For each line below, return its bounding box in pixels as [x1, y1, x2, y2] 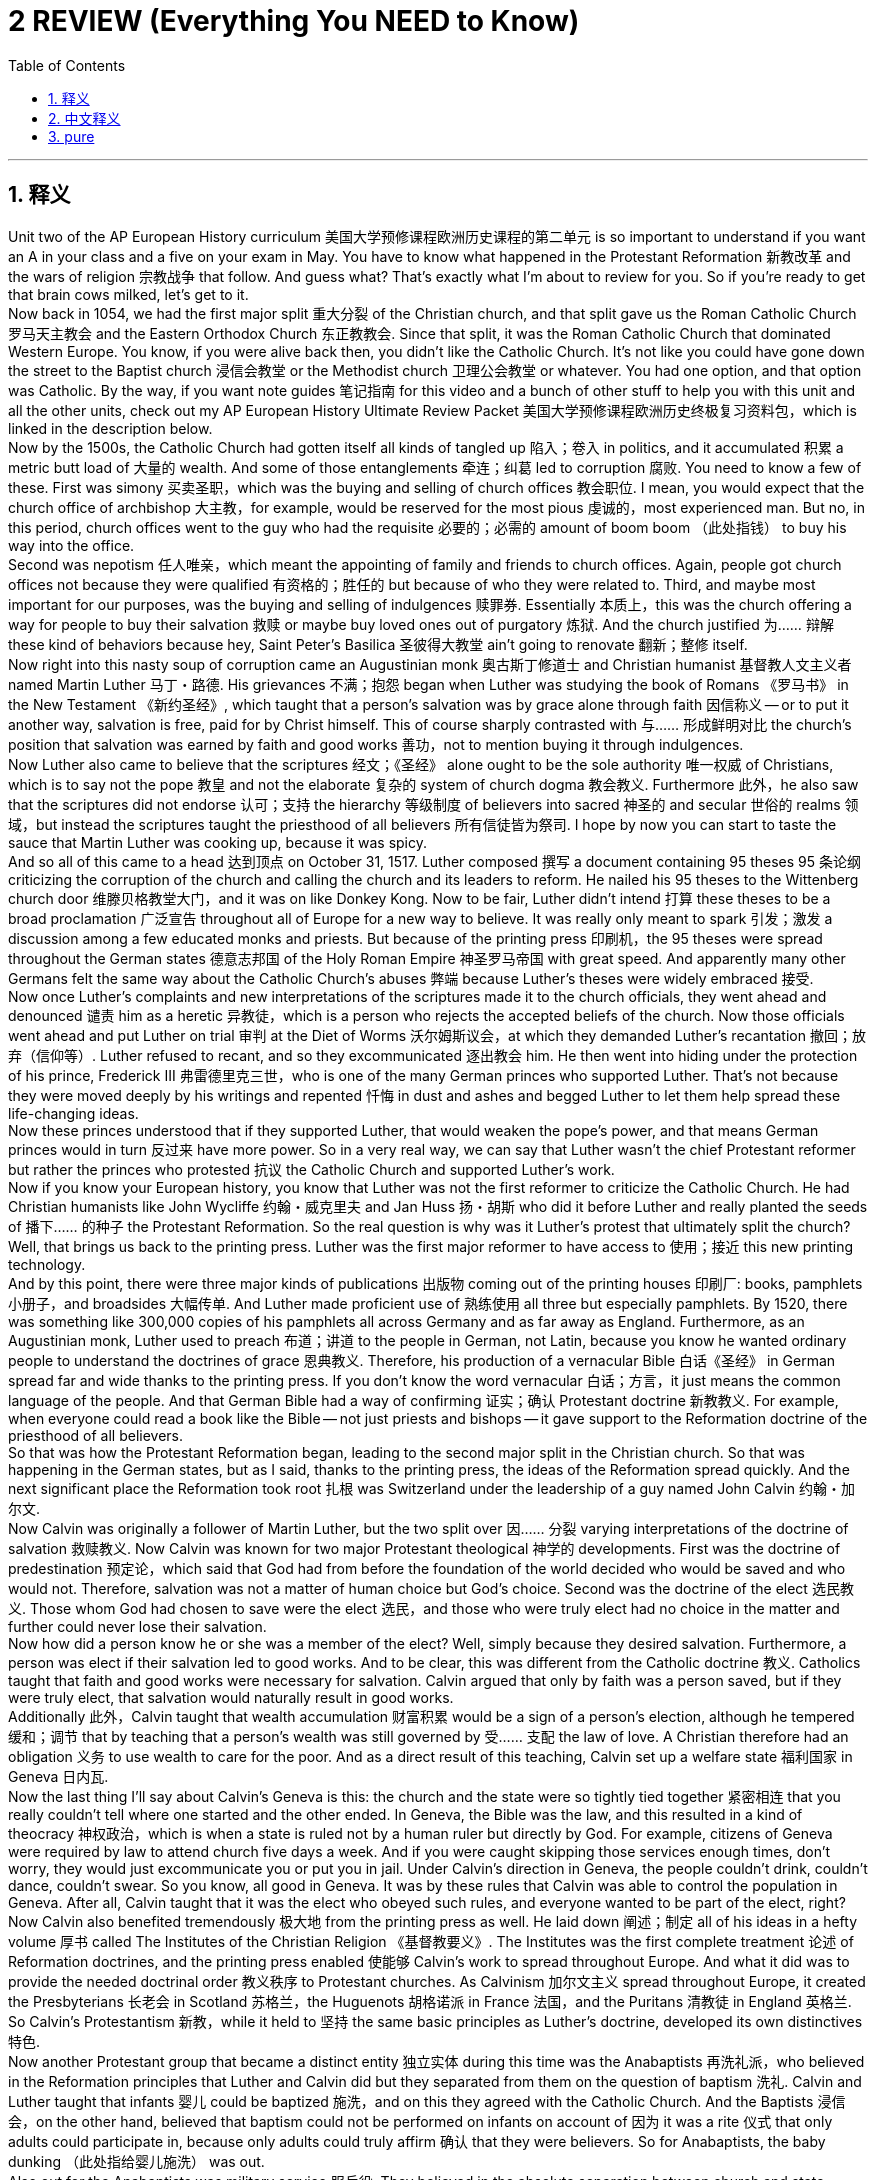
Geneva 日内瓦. [8, 1767, 109, 1785]
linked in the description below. [8, 419, 213, 437]
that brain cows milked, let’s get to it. [8, 285, 249, 303]
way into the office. [8, 536, 135, 554]
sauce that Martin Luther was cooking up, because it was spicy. [8, 833, 428, 851]
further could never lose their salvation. [8, 1617, 267, 1635]
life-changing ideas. [8, 1104, 139, 1122]
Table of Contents [8, 56, 126, 74]
